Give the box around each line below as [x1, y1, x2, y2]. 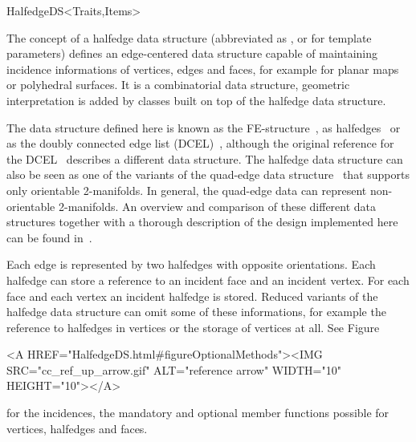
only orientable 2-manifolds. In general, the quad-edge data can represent [6, 181, 367, 198]
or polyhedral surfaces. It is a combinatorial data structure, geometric [6, 76, 350, 93]
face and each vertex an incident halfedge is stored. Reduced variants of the [6, 287, 378, 304]
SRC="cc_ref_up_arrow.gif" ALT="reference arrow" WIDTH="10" [6, 361, 341, 378]
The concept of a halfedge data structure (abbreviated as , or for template [6, 29, 372, 46]
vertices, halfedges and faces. [6, 420, 148, 436]
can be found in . [6, 229, 92, 245]
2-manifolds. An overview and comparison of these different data [58, 197, 377, 214]
